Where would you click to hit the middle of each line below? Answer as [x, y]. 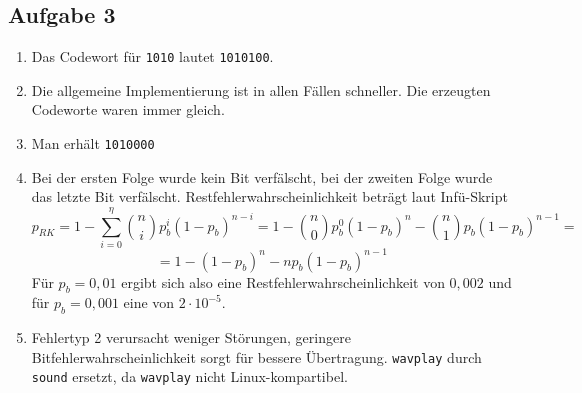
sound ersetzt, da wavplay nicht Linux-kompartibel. [189, 376]
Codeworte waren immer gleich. [128, 109]
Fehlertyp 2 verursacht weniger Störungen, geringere [191, 337]
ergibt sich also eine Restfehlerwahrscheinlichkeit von [283, 281]
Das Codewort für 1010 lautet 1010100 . [152, 56]
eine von [149, 302]
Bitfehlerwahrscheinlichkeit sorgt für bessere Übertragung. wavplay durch [256, 356]
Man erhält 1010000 [93, 143]
